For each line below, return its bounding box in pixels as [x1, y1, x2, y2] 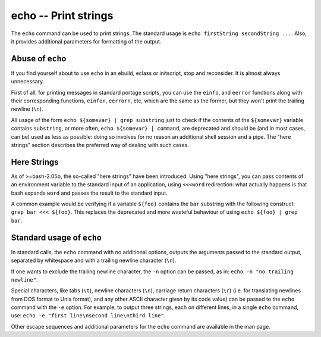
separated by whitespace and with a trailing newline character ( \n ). [11, 257, 177, 264]
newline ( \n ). [11, 105, 43, 113]
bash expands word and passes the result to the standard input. [11, 189, 168, 196]
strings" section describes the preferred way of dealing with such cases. [11, 141, 190, 148]
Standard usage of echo [11, 232, 102, 242]
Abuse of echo [11, 54, 67, 64]
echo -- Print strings [11, 9, 114, 22]
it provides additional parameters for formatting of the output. [11, 38, 162, 45]
